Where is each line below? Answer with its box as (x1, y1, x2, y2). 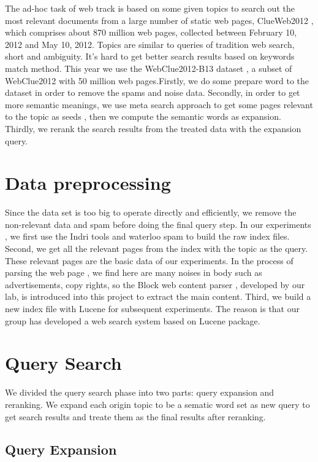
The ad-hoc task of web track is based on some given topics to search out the (5, 2, 295, 14)
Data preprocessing (5, 170, 171, 195)
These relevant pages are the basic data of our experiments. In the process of (5, 254, 293, 267)
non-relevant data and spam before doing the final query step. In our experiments (5, 217, 311, 230)
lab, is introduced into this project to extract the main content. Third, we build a (5, 290, 311, 303)
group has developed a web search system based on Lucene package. (5, 314, 260, 327)
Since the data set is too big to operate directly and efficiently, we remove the (5, 206, 297, 219)
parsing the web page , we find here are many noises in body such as (5, 266, 262, 279)
